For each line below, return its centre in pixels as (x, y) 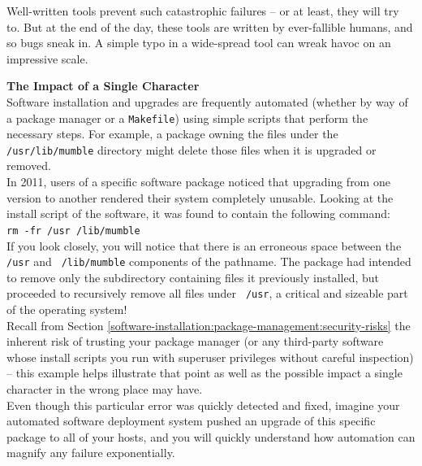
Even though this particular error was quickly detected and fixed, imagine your (203, 405)
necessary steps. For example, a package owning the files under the (172, 134)
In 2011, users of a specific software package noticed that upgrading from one (198, 182)
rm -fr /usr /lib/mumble (73, 231)
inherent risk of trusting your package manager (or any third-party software (195, 341)
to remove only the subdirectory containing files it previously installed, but (193, 277)
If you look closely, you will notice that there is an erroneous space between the (204, 245)
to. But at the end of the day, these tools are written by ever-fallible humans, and (210, 26)
